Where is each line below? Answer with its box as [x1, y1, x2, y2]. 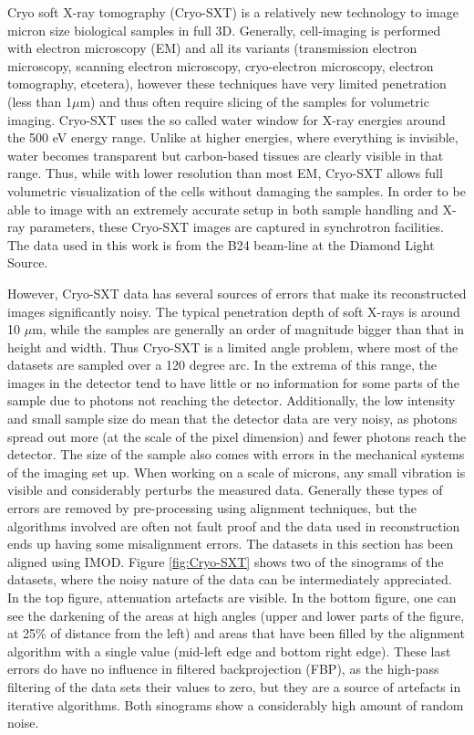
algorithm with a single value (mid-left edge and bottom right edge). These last [7, 641, 451, 660]
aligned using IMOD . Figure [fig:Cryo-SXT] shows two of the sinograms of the [7, 551, 444, 571]
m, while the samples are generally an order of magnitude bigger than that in [32, 320, 465, 339]
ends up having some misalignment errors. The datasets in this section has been [7, 534, 454, 553]
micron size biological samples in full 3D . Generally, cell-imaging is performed [7, 20, 441, 39]
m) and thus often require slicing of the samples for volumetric [79, 91, 429, 110]
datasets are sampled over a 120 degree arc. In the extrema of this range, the [7, 355, 438, 374]
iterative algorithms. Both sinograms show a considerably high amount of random [7, 695, 464, 714]
